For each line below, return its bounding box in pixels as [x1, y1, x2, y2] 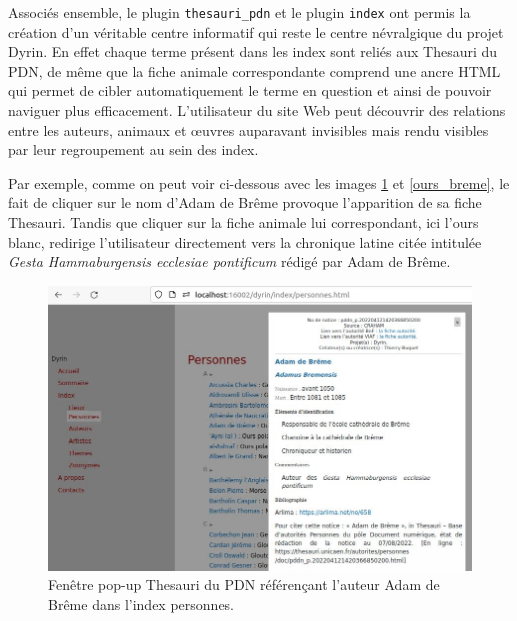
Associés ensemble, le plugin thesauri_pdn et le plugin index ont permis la [8, 2, 471, 22]
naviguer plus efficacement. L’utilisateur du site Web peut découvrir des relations [8, 100, 506, 121]
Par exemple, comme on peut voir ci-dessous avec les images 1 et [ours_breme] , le [8, 172, 510, 193]
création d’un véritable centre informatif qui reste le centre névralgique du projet [8, 21, 504, 42]
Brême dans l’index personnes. [48, 593, 235, 614]
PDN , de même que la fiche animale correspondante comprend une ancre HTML [8, 60, 501, 81]
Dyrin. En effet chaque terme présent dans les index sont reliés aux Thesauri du [8, 41, 498, 62]
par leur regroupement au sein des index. [8, 139, 259, 160]
